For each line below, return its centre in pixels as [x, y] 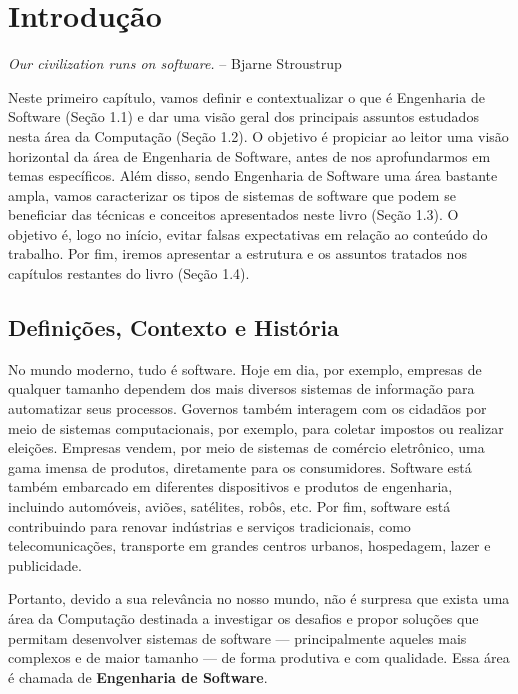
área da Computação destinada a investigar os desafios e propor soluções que [243, 617]
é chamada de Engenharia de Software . [138, 676]
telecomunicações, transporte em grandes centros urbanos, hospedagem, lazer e [249, 545]
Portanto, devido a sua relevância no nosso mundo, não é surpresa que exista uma [259, 598]
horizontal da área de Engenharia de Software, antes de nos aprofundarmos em [249, 155]
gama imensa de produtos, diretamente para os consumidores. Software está [240, 466]
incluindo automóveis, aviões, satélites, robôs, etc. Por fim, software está [229, 506]
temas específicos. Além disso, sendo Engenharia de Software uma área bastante [253, 175]
